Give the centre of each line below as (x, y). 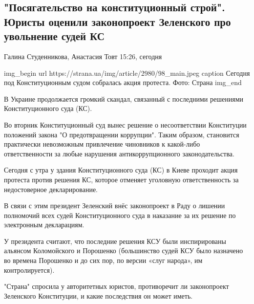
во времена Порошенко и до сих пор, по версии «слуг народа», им (103, 260)
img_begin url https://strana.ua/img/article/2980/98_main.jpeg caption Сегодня (127, 73)
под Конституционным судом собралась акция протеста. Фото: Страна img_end (123, 82)
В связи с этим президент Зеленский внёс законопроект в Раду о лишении (115, 206)
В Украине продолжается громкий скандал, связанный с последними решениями (124, 98)
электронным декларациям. (44, 225)
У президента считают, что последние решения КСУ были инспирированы (115, 241)
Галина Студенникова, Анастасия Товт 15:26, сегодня (83, 56)
